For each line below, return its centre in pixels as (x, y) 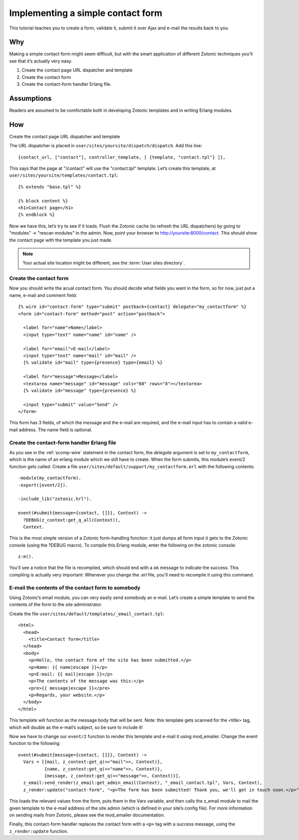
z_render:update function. (39, 831)
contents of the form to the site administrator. (56, 604)
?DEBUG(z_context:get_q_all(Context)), (72, 520)
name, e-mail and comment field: (43, 295)
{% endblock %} (37, 215)
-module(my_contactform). (50, 478)
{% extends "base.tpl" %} (50, 187)
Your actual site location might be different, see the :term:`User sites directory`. (104, 263)
